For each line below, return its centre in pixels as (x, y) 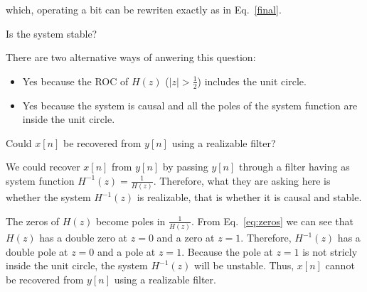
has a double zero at (84, 238)
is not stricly (330, 251)
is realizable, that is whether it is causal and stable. (249, 197)
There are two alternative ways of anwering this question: (131, 57)
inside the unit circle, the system (77, 265)
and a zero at (186, 238)
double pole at (37, 251)
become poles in (131, 221)
